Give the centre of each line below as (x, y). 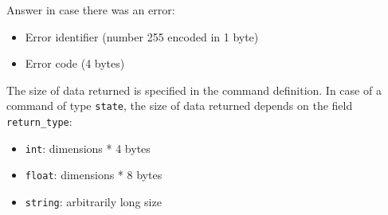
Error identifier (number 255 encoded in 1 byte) (142, 36)
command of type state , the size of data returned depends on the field (180, 106)
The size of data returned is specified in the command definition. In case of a (194, 90)
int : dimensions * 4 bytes (88, 148)
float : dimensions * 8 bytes (94, 175)
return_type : (39, 121)
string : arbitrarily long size (93, 201)
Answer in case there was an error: (91, 10)
